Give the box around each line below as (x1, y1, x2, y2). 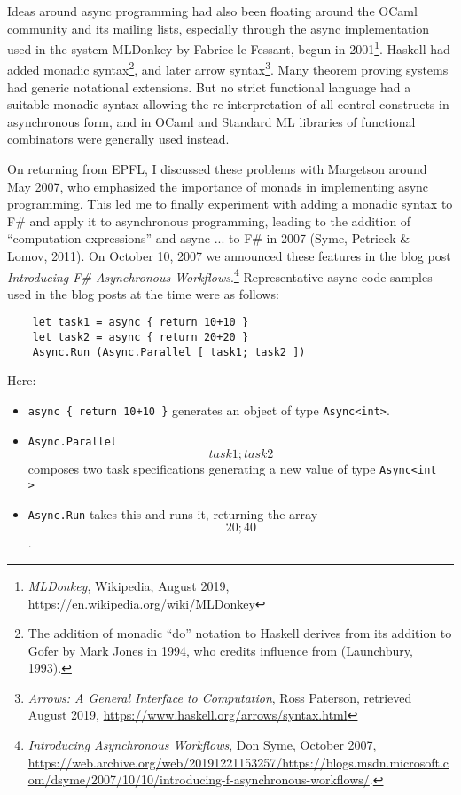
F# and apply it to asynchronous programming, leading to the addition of (7, 211, 411, 230)
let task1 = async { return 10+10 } (32, 316, 249, 329)
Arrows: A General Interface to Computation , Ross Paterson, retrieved (27, 688, 412, 706)
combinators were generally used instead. (7, 130, 230, 148)
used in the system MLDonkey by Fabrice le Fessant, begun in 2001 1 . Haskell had (7, 37, 450, 58)
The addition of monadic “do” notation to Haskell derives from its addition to (27, 624, 452, 642)
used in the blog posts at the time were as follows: (7, 284, 279, 303)
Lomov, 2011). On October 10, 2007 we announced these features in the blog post (7, 247, 451, 265)
